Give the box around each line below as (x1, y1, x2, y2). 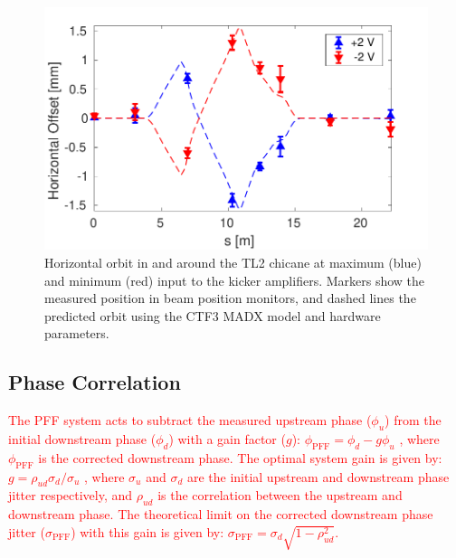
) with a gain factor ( (168, 430, 286, 449)
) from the (385, 411, 442, 430)
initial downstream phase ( (8, 430, 157, 449)
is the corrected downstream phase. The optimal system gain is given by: (38, 448, 442, 467)
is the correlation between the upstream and (157, 486, 403, 505)
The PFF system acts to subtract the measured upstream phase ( (8, 411, 372, 430)
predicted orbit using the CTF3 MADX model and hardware (44, 306, 381, 325)
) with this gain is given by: (71, 522, 224, 541)
